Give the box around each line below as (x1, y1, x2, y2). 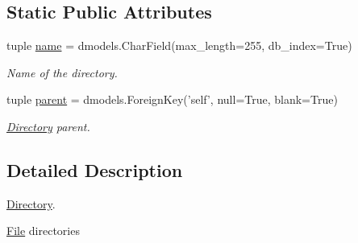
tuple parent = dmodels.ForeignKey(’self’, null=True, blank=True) (6, 91, 338, 108)
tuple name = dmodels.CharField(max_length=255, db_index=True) (6, 37, 352, 54)
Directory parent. (6, 117, 90, 134)
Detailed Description (6, 157, 183, 182)
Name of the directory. (6, 64, 118, 80)
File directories (6, 222, 80, 239)
